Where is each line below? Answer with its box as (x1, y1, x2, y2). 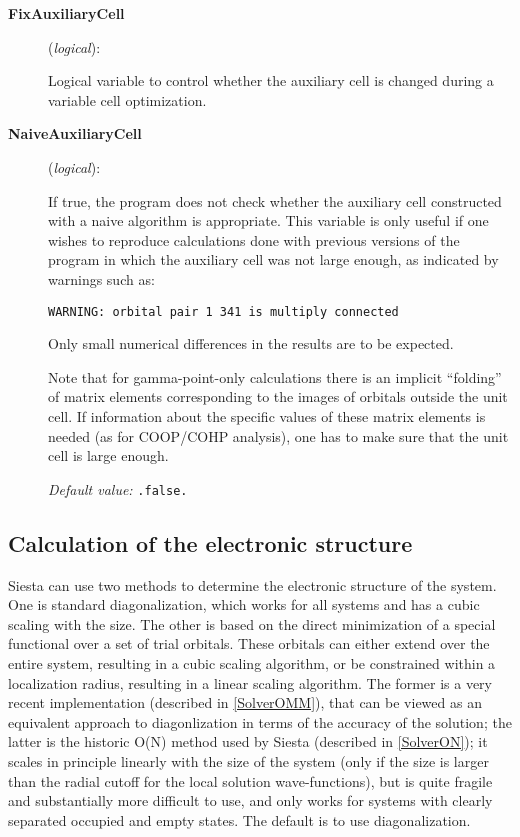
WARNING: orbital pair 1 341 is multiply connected (48, 304, 399, 319)
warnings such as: (48, 268, 155, 289)
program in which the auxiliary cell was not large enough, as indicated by (48, 249, 499, 270)
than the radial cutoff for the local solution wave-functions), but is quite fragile (8, 770, 493, 791)
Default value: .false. (48, 478, 188, 499)
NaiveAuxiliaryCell (8, 123, 142, 144)
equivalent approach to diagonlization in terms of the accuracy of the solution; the (8, 711, 512, 732)
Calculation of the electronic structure (8, 527, 413, 558)
